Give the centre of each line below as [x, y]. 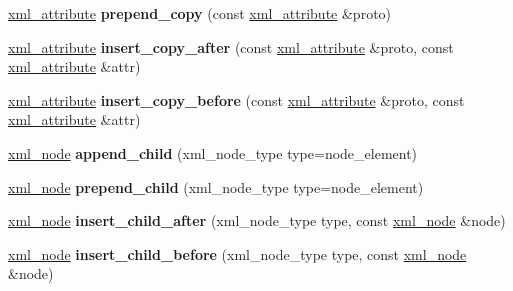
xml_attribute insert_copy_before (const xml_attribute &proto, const [236, 99]
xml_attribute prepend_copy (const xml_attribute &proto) [200, 13]
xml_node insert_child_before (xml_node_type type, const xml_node [237, 253]
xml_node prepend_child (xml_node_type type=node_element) [216, 186]
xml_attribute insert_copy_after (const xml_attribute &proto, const [231, 46]
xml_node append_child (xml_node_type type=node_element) [213, 152]
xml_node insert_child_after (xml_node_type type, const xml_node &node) [257, 220]
